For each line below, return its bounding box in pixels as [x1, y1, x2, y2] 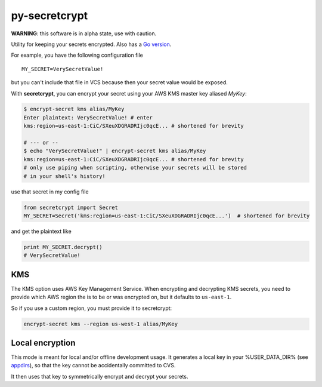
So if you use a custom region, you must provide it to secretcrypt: [11, 305, 172, 312]
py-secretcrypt [11, 9, 88, 22]
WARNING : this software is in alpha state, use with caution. [11, 30, 157, 37]
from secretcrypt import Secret [23, 204, 119, 211]
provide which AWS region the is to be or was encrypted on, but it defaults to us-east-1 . [11, 293, 232, 301]
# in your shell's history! [23, 173, 106, 179]
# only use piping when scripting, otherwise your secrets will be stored [23, 164, 247, 171]
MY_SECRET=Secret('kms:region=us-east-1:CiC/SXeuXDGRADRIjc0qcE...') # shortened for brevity [23, 212, 310, 219]
